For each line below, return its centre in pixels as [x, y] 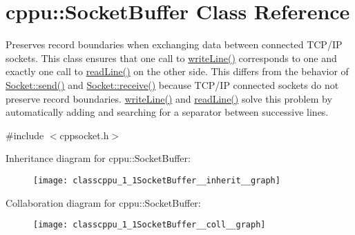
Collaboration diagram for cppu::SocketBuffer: [103, 202]
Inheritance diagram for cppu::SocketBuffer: [98, 158]
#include [25, 135]
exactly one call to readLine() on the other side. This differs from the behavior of [177, 71]
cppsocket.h [84, 135]
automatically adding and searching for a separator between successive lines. [167, 112]
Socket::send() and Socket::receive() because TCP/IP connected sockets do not [172, 84]
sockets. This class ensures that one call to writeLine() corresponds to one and [171, 58]
